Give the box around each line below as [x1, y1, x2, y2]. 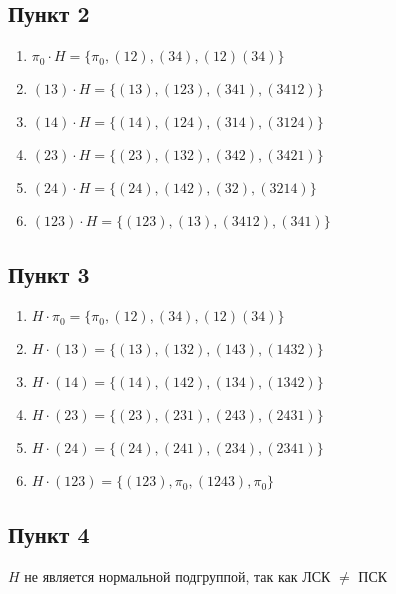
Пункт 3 [8, 258, 90, 289]
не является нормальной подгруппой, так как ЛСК [24, 565, 331, 586]
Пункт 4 [8, 518, 90, 549]
